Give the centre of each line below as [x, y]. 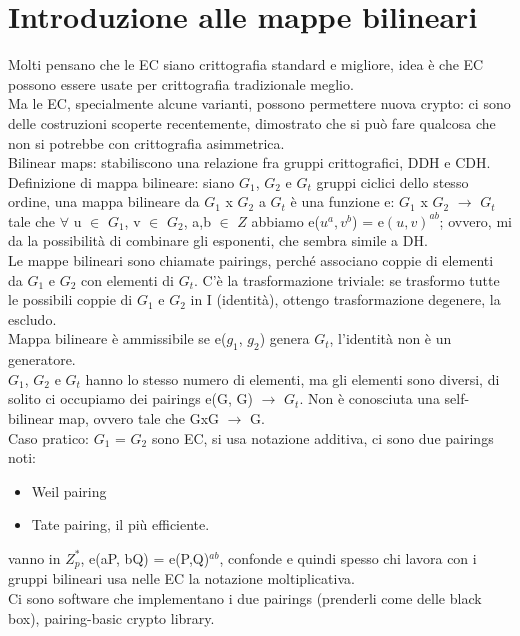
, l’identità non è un [390, 338]
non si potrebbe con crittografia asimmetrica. [146, 142]
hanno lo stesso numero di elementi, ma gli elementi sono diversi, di [292, 378]
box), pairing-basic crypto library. [111, 617]
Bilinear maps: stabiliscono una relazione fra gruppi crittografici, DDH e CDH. [249, 162]
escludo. [32, 318]
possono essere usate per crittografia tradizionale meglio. [181, 83]
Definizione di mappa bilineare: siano [121, 181]
